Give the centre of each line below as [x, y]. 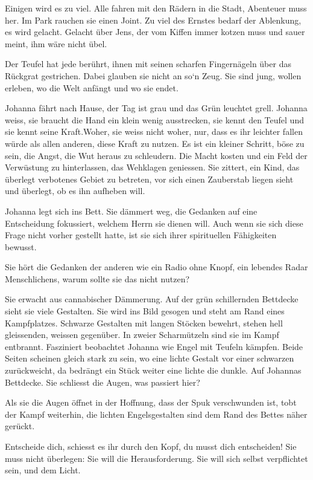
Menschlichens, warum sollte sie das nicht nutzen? [97, 278]
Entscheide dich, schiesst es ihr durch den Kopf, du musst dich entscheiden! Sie [151, 446]
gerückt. [20, 426]
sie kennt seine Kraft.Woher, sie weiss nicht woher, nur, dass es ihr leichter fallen [154, 131]
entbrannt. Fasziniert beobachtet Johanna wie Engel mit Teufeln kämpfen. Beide [154, 346]
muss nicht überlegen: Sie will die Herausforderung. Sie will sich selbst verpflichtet [156, 458]
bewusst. [21, 246]
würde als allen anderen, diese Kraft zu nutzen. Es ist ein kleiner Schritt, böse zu [155, 143]
